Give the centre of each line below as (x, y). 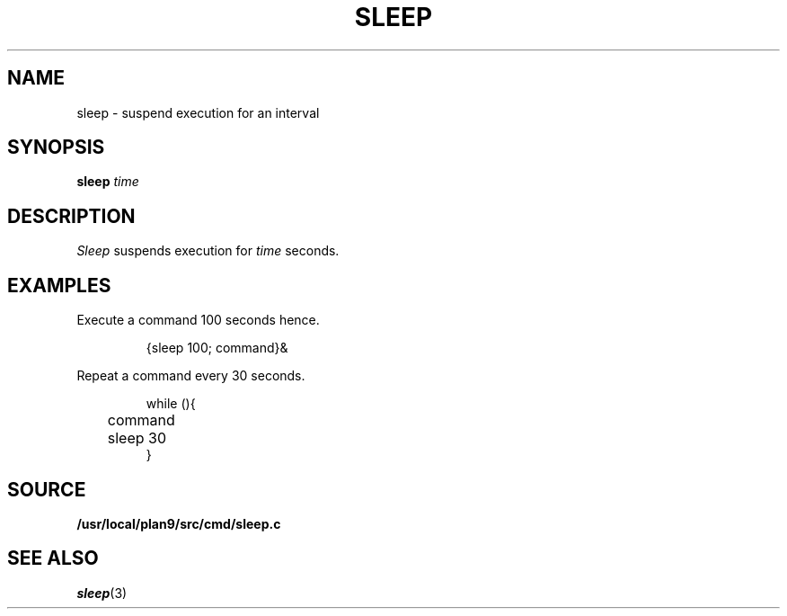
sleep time (108, 182)
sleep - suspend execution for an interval (198, 112)
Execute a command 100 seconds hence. (198, 320)
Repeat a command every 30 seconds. (191, 376)
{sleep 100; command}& (217, 348)
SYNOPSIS (56, 147)
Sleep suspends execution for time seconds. (208, 251)
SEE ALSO (53, 558)
